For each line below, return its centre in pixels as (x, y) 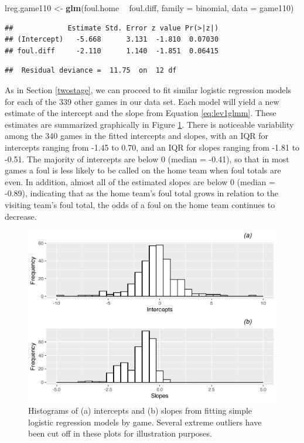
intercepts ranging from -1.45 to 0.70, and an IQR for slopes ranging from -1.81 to (152, 147)
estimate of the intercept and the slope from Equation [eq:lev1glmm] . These (141, 113)
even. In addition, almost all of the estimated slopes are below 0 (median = (140, 181)
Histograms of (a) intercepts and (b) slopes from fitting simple (140, 410)
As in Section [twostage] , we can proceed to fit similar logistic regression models (148, 89)
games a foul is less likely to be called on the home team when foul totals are (143, 170)
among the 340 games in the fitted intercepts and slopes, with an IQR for (137, 136)
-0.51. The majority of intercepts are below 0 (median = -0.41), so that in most (147, 159)
